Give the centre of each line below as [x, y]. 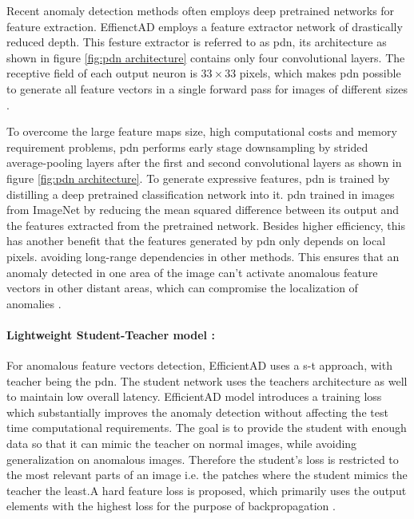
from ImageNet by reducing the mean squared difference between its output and [203, 210]
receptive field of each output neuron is [102, 73]
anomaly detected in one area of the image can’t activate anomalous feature [192, 272]
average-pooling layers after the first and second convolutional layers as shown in [204, 162]
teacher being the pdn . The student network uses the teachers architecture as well [207, 380]
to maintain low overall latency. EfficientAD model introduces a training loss [194, 396]
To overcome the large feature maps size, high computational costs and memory [202, 131]
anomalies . [34, 303]
